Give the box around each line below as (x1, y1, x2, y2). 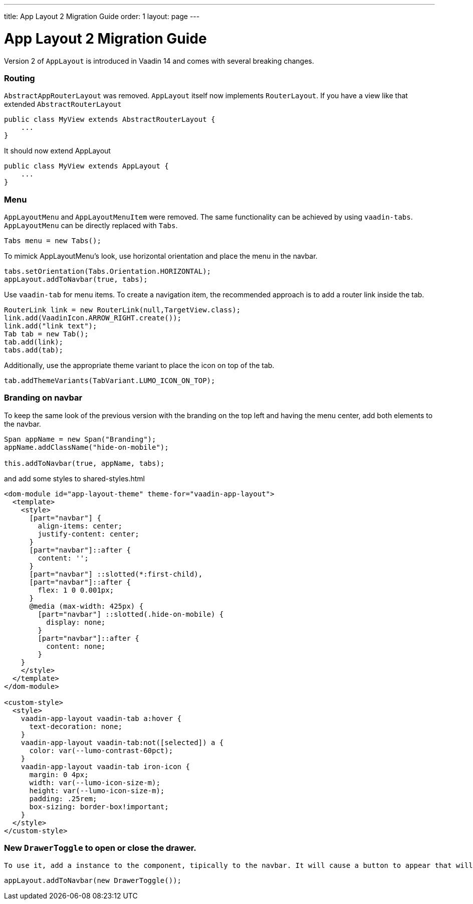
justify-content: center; (38, 529, 139, 538)
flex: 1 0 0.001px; (38, 586, 114, 594)
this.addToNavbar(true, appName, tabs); (4, 459, 165, 467)
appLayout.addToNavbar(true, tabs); (4, 275, 148, 283)
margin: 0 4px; (29, 770, 89, 779)
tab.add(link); (4, 338, 64, 346)
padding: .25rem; (29, 794, 97, 803)
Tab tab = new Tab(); (4, 330, 89, 338)
